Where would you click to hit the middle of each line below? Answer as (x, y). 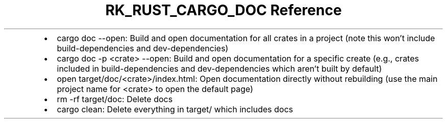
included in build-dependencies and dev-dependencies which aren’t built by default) (219, 68)
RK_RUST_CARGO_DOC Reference (224, 10)
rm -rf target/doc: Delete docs (115, 99)
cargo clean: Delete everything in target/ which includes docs (175, 109)
